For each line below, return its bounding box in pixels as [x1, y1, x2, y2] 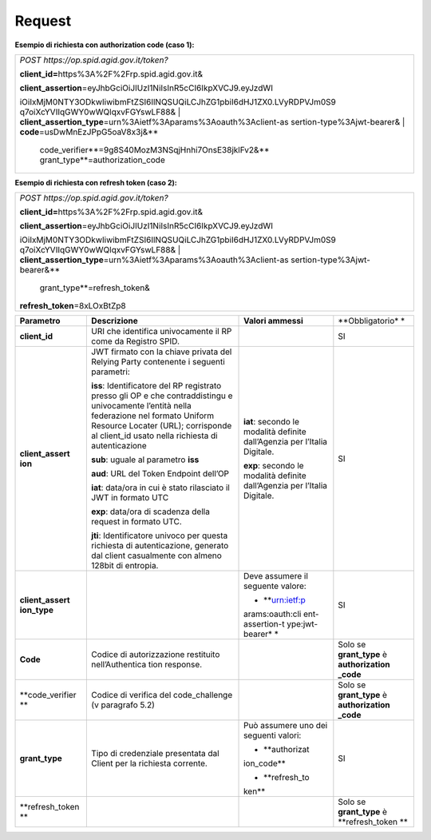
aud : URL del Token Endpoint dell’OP [91, 468, 230, 480]
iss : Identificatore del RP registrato [91, 380, 222, 392]
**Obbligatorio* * [338, 316, 405, 327]
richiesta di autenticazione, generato [91, 540, 229, 551]
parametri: [91, 366, 131, 377]
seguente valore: [243, 580, 306, 591]
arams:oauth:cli [243, 608, 302, 619]
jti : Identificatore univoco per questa [91, 530, 228, 541]
